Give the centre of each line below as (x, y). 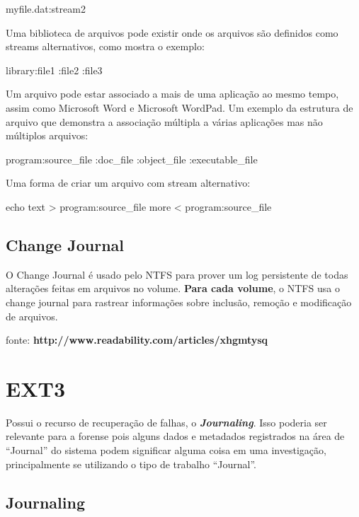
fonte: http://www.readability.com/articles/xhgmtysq (137, 340)
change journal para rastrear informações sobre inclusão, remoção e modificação (179, 302)
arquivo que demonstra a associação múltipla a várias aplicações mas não (164, 121)
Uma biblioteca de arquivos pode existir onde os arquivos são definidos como (172, 32)
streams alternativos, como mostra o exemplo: (105, 46)
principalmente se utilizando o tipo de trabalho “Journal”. (131, 464)
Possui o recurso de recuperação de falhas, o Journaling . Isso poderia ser (166, 422)
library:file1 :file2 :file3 (54, 70)
